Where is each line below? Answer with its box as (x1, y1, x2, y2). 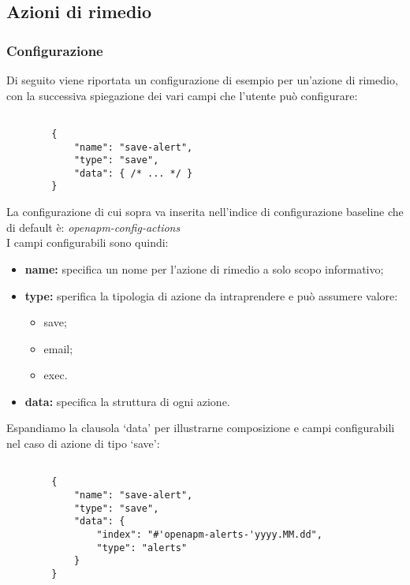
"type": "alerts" (96, 542, 188, 553)
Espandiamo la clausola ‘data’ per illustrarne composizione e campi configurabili (6, 419, 395, 436)
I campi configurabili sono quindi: (6, 234, 169, 251)
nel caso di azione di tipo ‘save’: (6, 435, 160, 452)
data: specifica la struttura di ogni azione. (24, 393, 230, 409)
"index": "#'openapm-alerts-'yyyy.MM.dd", (96, 528, 322, 540)
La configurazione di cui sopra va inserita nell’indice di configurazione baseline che (6, 203, 404, 220)
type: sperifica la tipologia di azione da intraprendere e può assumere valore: (24, 287, 398, 304)
